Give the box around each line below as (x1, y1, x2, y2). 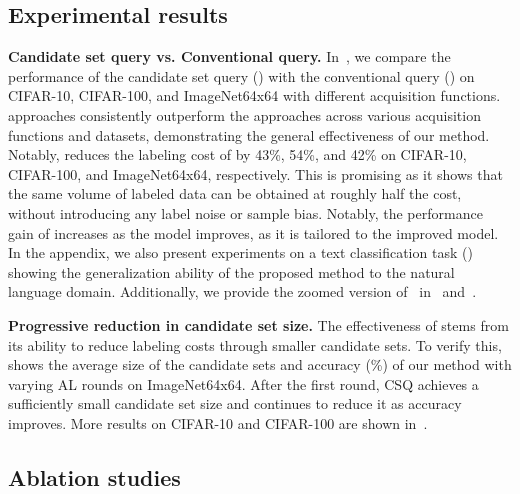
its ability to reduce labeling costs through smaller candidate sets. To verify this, (8, 334, 502, 355)
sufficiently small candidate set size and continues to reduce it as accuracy (8, 393, 462, 414)
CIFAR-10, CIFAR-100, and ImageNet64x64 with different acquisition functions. (8, 85, 501, 106)
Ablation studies (8, 461, 181, 492)
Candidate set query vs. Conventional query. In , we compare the (8, 46, 451, 67)
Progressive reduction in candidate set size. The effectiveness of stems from (8, 314, 509, 335)
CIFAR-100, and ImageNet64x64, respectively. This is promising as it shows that (8, 163, 503, 184)
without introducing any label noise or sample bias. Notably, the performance (8, 202, 483, 223)
